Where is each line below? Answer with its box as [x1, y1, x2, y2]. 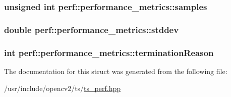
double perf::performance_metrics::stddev [4, 23, 179, 35]
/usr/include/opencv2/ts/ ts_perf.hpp [4, 82, 121, 93]
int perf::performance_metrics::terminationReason [4, 46, 214, 58]
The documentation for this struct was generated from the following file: [4, 65, 227, 76]
